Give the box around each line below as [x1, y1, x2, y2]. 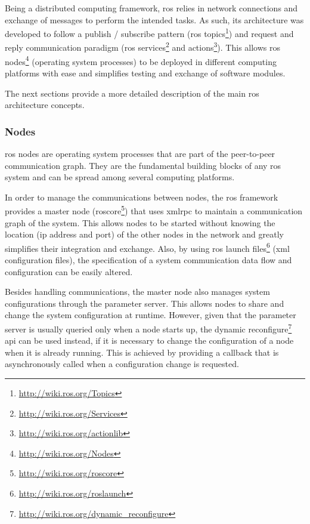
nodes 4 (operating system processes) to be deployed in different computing [5, 53, 277, 67]
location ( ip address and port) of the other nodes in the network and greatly [5, 228, 284, 241]
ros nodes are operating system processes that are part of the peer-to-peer [5, 147, 275, 159]
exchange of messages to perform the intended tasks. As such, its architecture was [5, 13, 304, 26]
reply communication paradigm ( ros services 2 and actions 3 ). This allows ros [5, 39, 280, 54]
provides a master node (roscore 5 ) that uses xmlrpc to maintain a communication [5, 203, 303, 217]
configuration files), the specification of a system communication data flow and [5, 254, 292, 266]
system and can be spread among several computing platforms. [5, 171, 235, 183]
